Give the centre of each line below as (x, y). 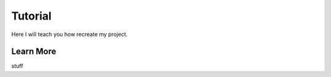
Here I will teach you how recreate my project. (70, 34)
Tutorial (32, 16)
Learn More (34, 52)
